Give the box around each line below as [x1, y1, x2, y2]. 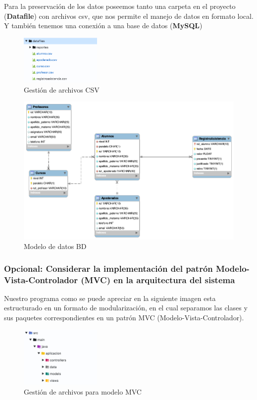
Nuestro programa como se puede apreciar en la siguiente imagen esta [4, 293, 216, 303]
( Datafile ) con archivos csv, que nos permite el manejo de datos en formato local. [4, 10, 254, 21]
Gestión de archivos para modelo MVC [24, 387, 142, 397]
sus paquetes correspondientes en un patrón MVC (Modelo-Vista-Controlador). [4, 312, 244, 323]
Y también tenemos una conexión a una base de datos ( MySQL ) [4, 20, 203, 31]
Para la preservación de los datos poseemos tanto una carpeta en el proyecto [4, 1, 236, 11]
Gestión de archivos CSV [24, 84, 100, 95]
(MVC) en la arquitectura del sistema [81, 273, 235, 286]
